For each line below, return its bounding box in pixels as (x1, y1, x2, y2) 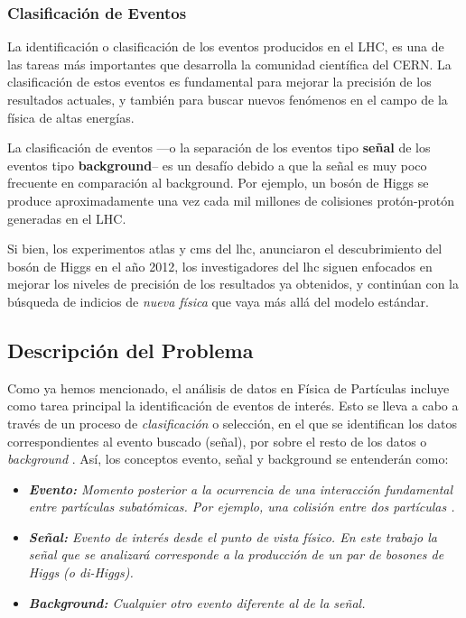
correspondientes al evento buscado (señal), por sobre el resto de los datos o (7, 431, 427, 450)
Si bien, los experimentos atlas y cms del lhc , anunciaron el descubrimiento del (7, 239, 443, 258)
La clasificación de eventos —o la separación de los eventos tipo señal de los (7, 138, 431, 157)
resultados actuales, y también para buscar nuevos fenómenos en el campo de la (7, 90, 448, 108)
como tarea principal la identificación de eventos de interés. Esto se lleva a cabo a (7, 396, 459, 415)
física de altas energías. (7, 107, 135, 126)
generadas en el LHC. (7, 208, 126, 227)
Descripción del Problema (7, 336, 254, 364)
